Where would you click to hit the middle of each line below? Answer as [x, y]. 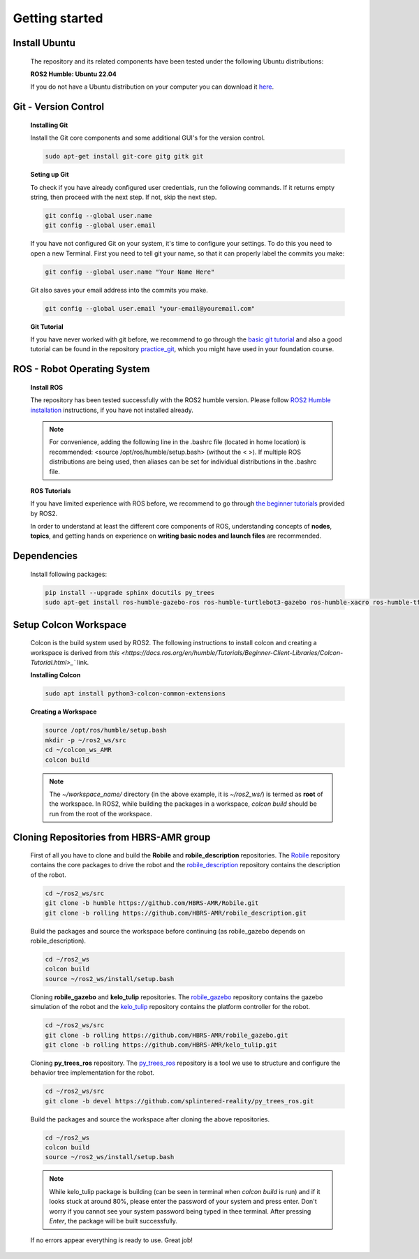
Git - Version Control [59, 107]
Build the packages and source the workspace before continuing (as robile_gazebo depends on [168, 931]
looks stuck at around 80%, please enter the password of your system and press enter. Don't [183, 1202]
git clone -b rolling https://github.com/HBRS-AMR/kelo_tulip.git [161, 1045]
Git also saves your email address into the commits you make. [119, 290]
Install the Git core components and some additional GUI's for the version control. [148, 138]
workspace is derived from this [75, 652]
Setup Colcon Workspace [70, 625]
